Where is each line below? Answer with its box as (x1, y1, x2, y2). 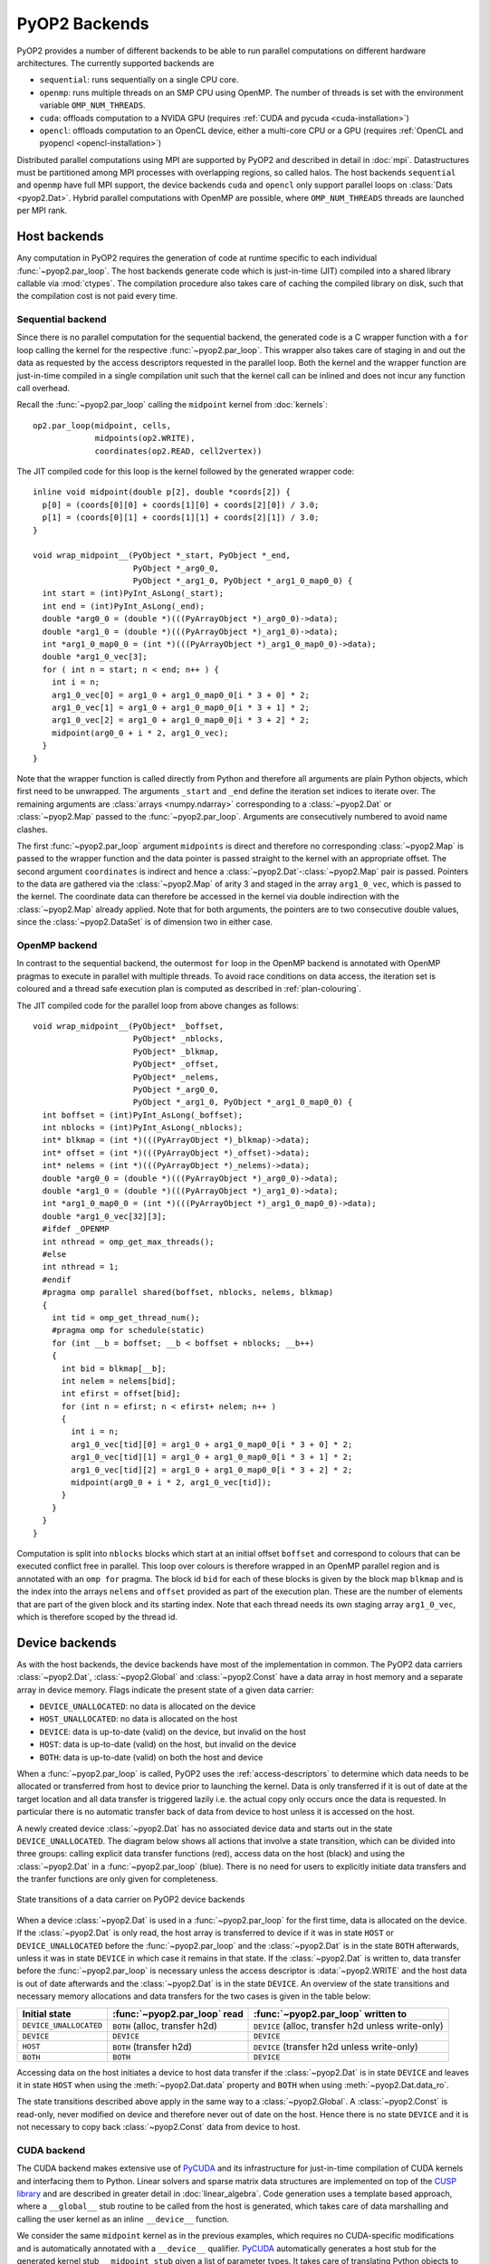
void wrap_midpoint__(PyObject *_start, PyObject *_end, (33, 551, 292, 561)
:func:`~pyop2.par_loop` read (112, 2007, 244, 2019)
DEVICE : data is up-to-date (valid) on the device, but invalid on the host (39, 1726, 307, 1737)
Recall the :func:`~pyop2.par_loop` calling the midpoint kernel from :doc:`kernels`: (16, 399, 328, 410)
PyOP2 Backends (16, 14, 149, 34)
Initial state (22, 2007, 72, 2019)
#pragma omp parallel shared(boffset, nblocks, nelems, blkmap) (42, 1287, 334, 1298)
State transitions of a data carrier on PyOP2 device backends (16, 1894, 245, 1905)
